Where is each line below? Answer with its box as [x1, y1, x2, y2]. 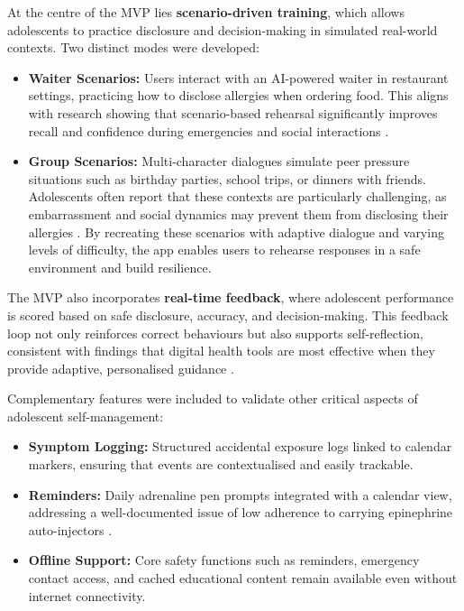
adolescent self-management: [7, 406, 164, 425]
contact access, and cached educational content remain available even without [28, 569, 458, 588]
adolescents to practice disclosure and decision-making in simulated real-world [7, 20, 438, 39]
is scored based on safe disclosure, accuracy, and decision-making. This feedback [7, 305, 449, 324]
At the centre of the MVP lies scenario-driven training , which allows [7, 3, 405, 21]
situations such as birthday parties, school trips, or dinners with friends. [28, 169, 426, 188]
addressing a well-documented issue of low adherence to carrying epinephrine [28, 503, 453, 522]
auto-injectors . [28, 520, 113, 539]
